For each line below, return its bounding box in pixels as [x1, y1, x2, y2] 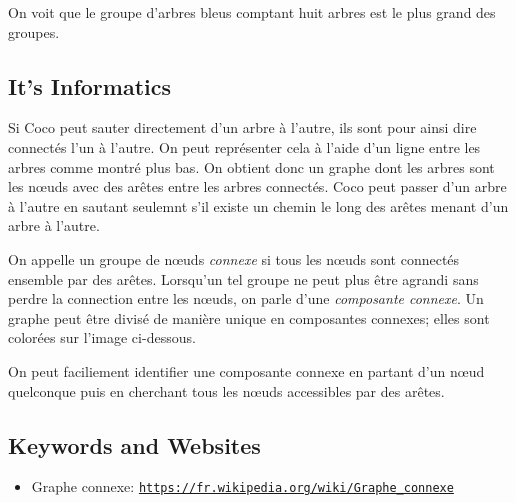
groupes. [8, 21, 60, 42]
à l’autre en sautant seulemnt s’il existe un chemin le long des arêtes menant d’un [8, 195, 509, 216]
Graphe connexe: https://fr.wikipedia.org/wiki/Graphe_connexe [31, 476, 454, 497]
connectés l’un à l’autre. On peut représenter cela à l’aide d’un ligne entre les [8, 136, 481, 157]
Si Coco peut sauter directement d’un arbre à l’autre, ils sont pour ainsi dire [8, 117, 477, 138]
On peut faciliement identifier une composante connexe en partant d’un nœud [8, 360, 485, 381]
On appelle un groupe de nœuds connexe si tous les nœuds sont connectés [8, 248, 460, 269]
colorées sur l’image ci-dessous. [8, 327, 196, 348]
